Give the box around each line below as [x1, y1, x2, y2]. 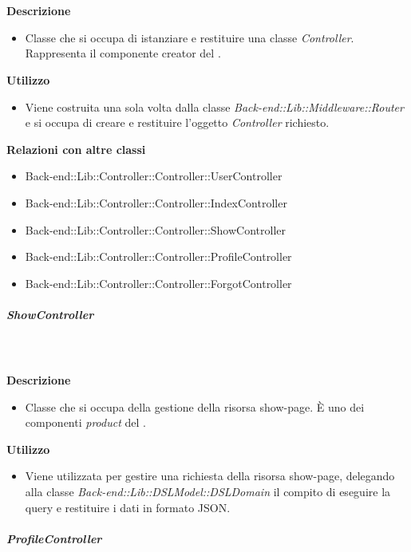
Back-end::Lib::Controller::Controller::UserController [25, 168, 283, 184]
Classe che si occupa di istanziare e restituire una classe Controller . [25, 29, 354, 45]
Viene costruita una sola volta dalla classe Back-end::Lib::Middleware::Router [25, 98, 404, 115]
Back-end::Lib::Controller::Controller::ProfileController [25, 248, 292, 265]
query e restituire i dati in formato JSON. [25, 499, 231, 515]
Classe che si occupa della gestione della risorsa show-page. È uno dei [25, 398, 365, 415]
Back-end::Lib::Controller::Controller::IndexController [25, 194, 287, 211]
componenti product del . [25, 414, 146, 431]
